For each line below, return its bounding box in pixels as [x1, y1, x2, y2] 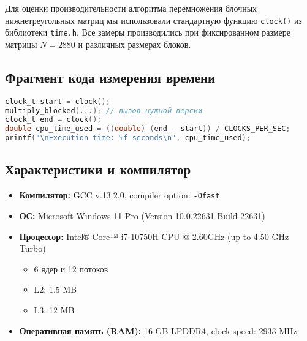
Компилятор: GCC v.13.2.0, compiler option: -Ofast [19, 189, 220, 201]
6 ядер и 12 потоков [34, 262, 108, 275]
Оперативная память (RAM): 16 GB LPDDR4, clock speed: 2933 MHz [19, 324, 297, 337]
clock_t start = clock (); [5, 97, 110, 106]
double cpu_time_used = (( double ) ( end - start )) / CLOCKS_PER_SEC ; [5, 124, 290, 133]
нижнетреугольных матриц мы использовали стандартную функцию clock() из [5, 13, 302, 26]
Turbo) [19, 242, 46, 255]
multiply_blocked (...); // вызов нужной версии [5, 106, 203, 115]
